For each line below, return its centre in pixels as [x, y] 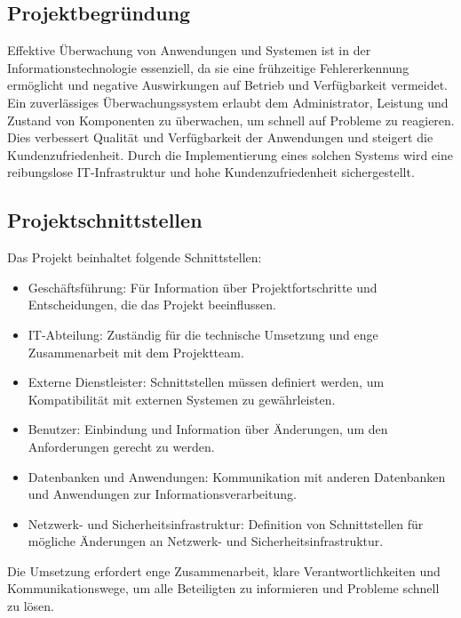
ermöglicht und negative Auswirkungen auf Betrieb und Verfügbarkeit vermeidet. [227, 85]
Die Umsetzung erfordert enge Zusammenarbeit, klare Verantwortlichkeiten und [224, 570]
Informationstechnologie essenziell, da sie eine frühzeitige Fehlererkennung [208, 67]
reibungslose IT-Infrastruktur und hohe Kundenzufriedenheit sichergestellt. [211, 172]
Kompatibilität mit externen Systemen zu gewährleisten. [182, 399]
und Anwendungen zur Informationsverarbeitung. [162, 494]
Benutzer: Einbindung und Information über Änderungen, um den [208, 429]
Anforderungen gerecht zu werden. [121, 446]
